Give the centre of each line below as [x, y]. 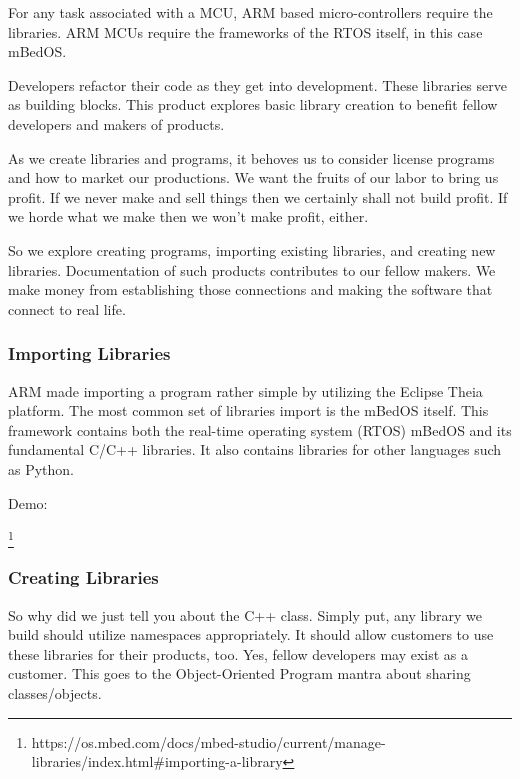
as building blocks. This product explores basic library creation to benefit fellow [253, 104]
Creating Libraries [83, 577]
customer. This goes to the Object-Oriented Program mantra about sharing [239, 673]
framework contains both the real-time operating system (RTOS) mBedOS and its [260, 429]
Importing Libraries [89, 353]
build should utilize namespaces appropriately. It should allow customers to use [251, 634]
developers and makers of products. [116, 123]
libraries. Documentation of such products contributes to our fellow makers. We [252, 269]
